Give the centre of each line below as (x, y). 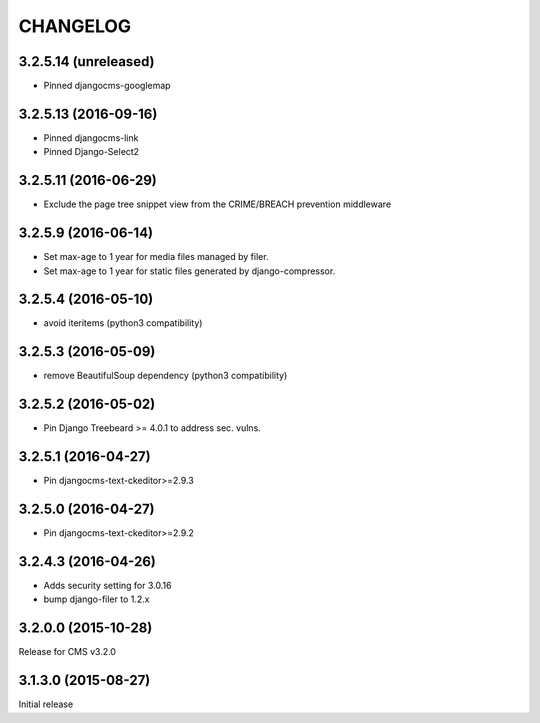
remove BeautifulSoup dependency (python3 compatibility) (165, 376)
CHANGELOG (75, 26)
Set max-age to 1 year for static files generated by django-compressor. (189, 271)
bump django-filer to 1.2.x (96, 599)
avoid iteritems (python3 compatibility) (123, 323)
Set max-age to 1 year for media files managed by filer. (156, 257)
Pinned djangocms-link (91, 137)
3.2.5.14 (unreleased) (86, 61)
